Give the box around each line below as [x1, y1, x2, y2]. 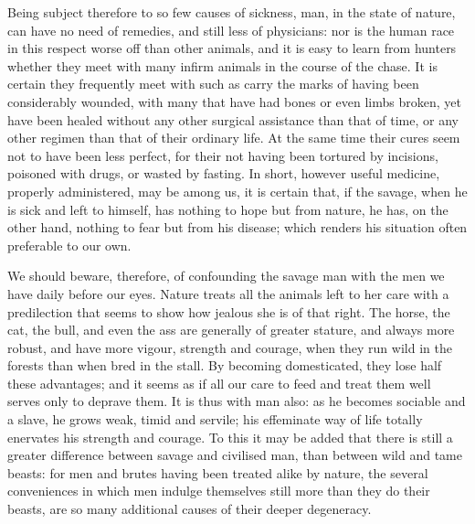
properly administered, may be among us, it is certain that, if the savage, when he [7, 181, 468, 200]
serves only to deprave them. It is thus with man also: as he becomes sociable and [7, 391, 466, 411]
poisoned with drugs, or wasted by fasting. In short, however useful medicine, [7, 164, 440, 183]
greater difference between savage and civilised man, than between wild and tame [7, 445, 462, 465]
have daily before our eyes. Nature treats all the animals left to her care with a [7, 283, 449, 303]
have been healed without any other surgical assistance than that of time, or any [7, 110, 459, 129]
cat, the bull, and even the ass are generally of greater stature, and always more [7, 320, 455, 339]
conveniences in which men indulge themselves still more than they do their [7, 481, 430, 500]
